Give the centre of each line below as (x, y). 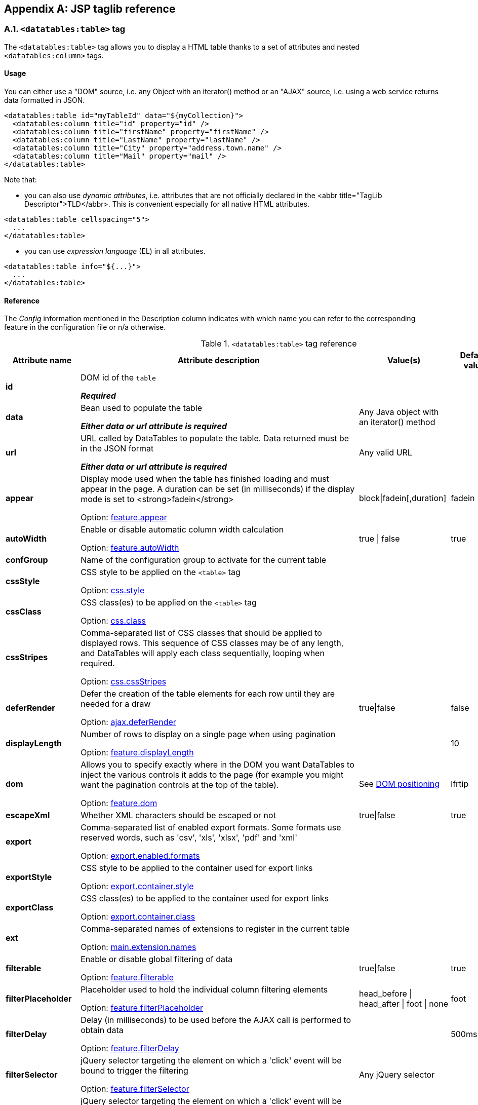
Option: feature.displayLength (137, 753)
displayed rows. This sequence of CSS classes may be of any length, (212, 643)
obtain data (102, 1030)
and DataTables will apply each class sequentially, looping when (203, 653)
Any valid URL (385, 453)
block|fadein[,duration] (403, 498)
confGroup (27, 560)
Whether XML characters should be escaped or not (178, 815)
